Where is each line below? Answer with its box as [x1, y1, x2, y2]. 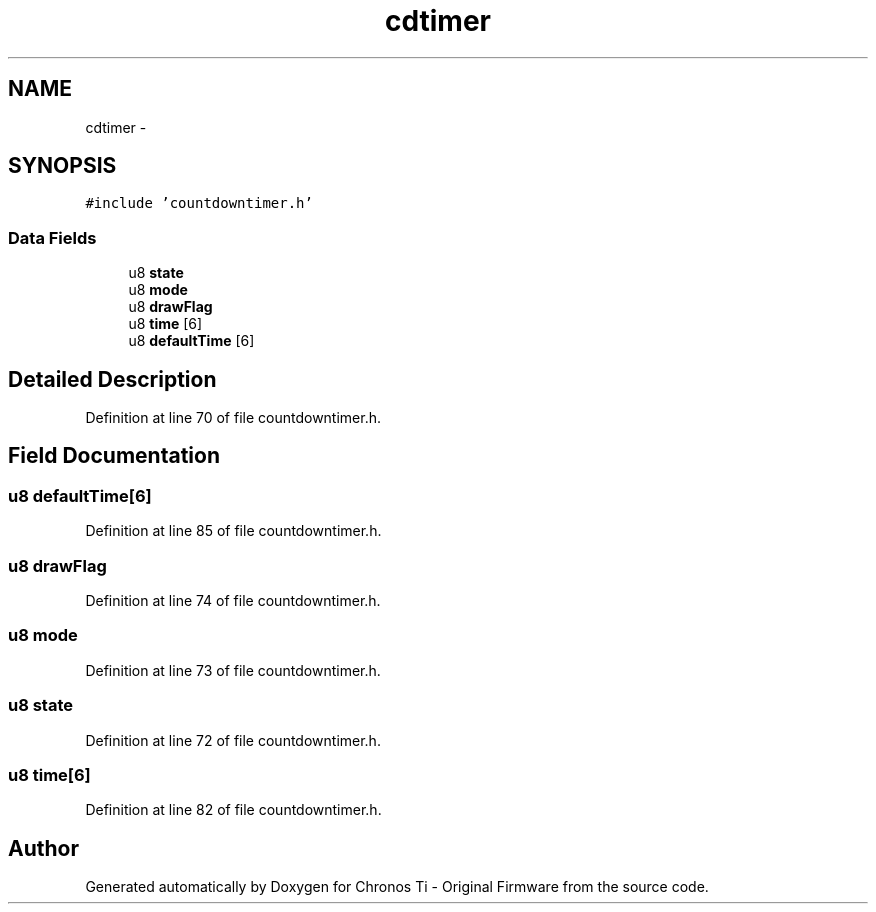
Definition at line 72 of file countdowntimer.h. [85, 731, 381, 749]
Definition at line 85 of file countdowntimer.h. [85, 522, 382, 540]
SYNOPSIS [8, 153, 117, 179]
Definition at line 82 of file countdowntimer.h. [85, 801, 382, 819]
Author [8, 835, 79, 861]
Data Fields [8, 227, 97, 248]
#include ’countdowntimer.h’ [85, 195, 313, 212]
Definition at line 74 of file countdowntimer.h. [85, 592, 381, 609]
